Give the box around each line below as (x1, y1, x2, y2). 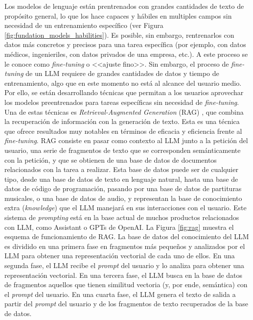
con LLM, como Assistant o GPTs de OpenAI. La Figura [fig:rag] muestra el (4, 222, 234, 232)
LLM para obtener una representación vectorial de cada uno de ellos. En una (4, 250, 235, 261)
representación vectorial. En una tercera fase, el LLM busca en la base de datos (4, 270, 243, 280)
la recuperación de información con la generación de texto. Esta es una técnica (4, 116, 240, 126)
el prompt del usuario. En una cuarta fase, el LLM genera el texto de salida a (4, 289, 236, 299)
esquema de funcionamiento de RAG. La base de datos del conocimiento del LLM (4, 231, 249, 242)
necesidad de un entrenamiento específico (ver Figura (4, 20, 163, 30)
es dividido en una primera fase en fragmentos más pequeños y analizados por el (4, 241, 245, 251)
